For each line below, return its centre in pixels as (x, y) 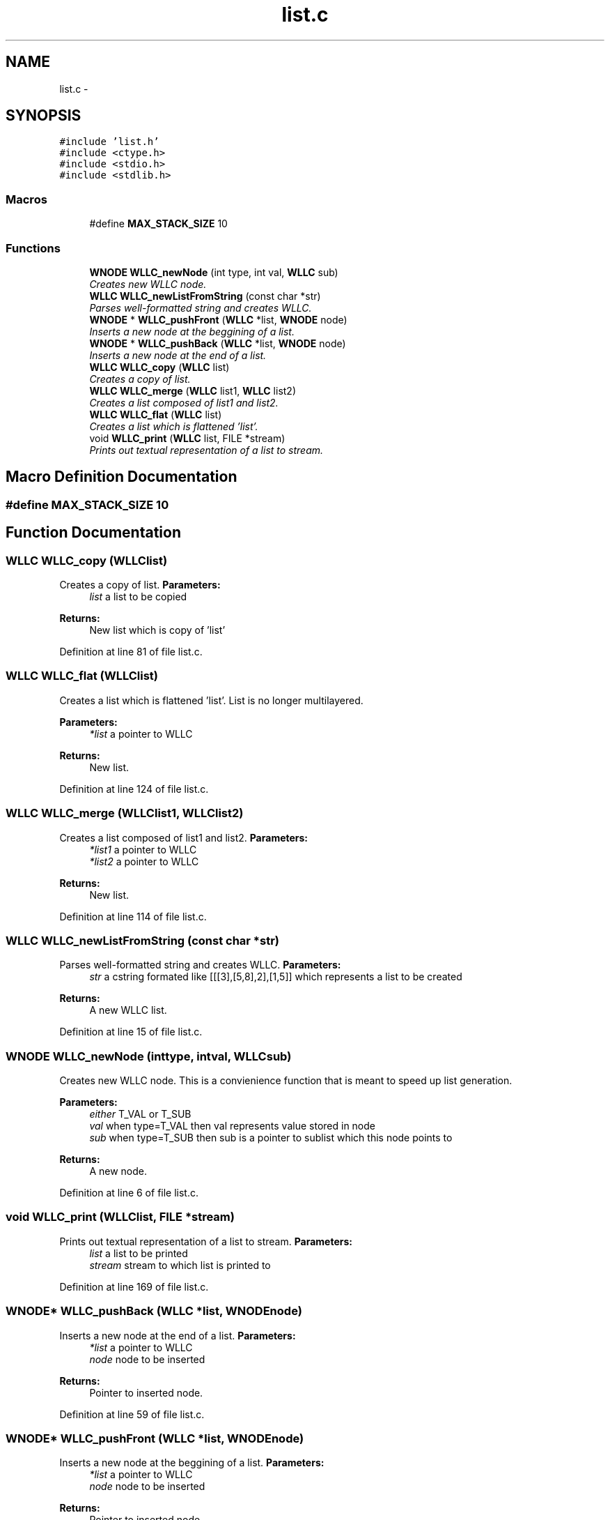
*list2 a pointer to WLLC (144, 861)
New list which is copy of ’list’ (157, 630)
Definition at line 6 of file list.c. (129, 1193)
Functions (33, 248)
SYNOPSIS (44, 116)
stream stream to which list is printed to (180, 1265)
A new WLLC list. (128, 1010)
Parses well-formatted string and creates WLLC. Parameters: (200, 965)
